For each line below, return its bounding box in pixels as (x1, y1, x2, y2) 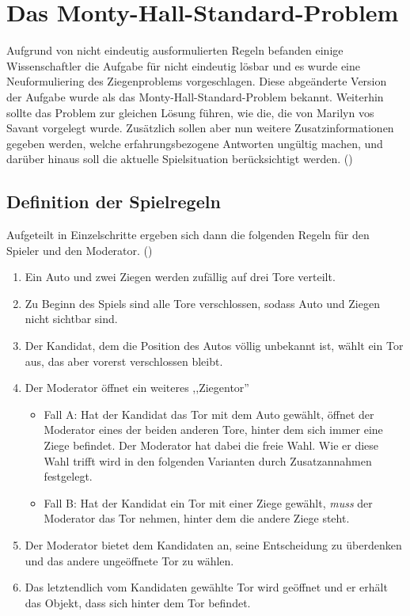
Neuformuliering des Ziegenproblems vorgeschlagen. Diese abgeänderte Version (6, 73, 387, 89)
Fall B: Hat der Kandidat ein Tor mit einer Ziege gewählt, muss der (44, 494, 373, 511)
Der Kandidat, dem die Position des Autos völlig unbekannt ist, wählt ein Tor (25, 337, 404, 354)
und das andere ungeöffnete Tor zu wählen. (25, 552, 234, 568)
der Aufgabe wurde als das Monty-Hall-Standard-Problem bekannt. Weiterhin (6, 88, 384, 105)
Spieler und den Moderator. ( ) (6, 241, 153, 258)
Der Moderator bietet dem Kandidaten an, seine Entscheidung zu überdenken (25, 536, 402, 553)
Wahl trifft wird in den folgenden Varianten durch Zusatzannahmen (44, 452, 372, 469)
